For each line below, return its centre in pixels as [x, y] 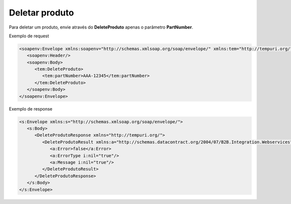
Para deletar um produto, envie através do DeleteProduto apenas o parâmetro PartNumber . [101, 27]
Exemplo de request [29, 36]
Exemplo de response [31, 109]
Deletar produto [41, 13]
